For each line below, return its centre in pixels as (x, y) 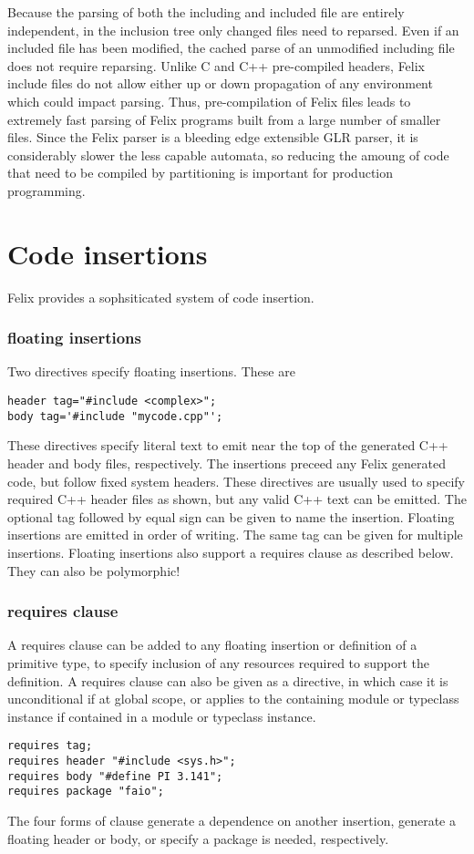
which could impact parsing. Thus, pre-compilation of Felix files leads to (209, 101)
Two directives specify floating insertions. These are (151, 371)
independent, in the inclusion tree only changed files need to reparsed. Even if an (233, 30)
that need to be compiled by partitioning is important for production (201, 173)
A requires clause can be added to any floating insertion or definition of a (212, 645)
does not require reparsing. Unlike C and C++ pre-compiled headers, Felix (216, 65)
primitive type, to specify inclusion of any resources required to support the (219, 662)
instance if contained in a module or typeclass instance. (162, 716)
